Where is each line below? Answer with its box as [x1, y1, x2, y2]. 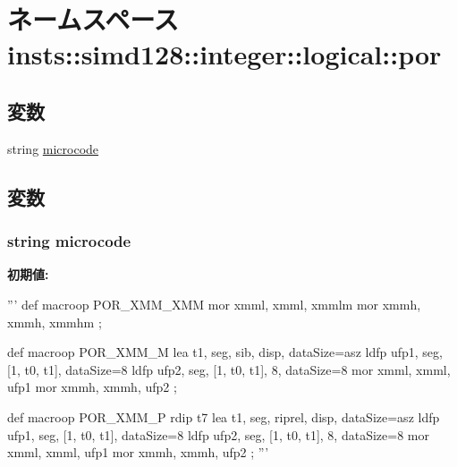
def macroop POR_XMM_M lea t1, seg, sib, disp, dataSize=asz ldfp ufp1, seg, [7, 343, 443, 361]
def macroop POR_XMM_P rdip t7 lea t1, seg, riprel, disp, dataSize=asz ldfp [7, 407, 440, 426]
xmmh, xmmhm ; [7, 312, 102, 331]
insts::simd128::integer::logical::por [7, 36, 442, 72]
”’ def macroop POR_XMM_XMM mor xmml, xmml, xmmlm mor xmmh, [7, 294, 421, 313]
